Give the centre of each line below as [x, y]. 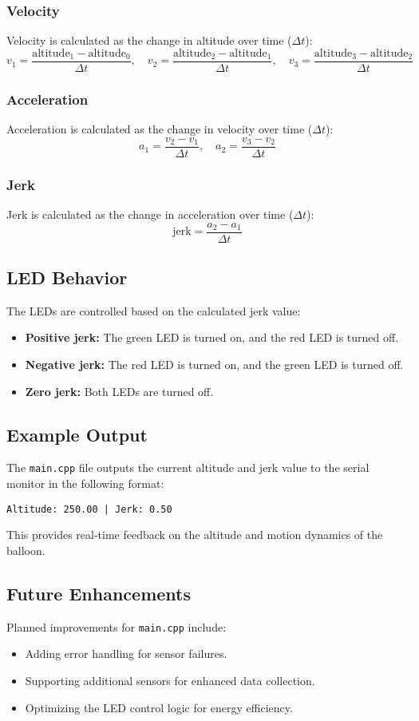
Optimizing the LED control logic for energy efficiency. [159, 707]
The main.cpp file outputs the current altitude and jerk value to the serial [188, 467]
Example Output [77, 434]
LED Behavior [67, 277]
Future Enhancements [99, 593]
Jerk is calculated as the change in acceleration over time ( [150, 214]
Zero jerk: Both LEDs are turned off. [119, 391]
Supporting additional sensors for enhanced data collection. [170, 680]
